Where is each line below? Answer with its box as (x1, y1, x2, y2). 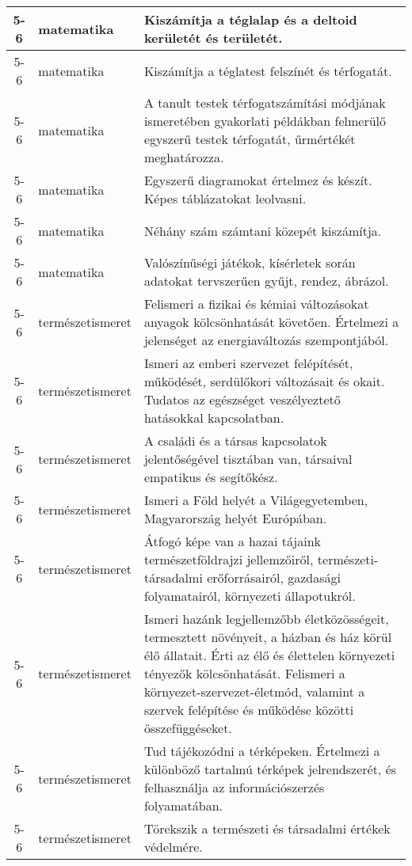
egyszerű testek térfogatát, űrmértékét (143, 130, 356, 148)
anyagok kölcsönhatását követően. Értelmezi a (143, 313, 399, 331)
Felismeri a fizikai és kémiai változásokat (143, 294, 369, 313)
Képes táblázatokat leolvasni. (143, 189, 307, 207)
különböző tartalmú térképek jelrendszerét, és (143, 760, 397, 778)
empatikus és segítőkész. (143, 468, 278, 486)
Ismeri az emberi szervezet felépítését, (143, 354, 353, 372)
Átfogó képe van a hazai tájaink (143, 532, 322, 550)
